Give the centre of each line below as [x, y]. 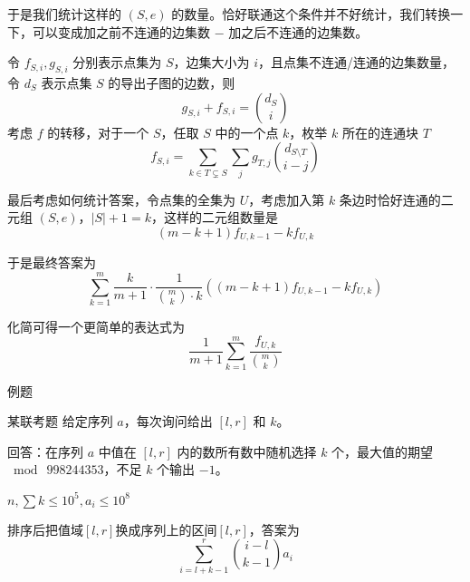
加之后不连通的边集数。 [298, 31]
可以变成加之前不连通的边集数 [121, 31]
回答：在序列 [45, 451]
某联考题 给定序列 [60, 421]
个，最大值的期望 [383, 451]
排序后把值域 [45, 529]
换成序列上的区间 [166, 529]
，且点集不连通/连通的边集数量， [357, 62]
